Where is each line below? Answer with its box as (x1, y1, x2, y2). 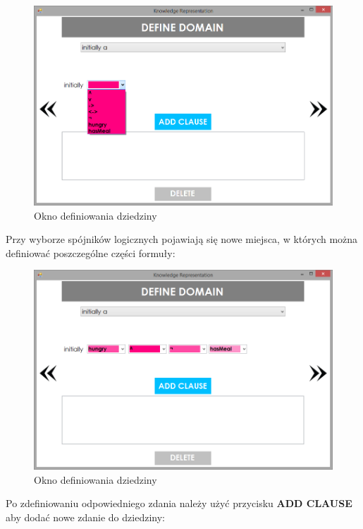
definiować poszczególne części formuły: (6, 245, 176, 260)
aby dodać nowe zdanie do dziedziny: (6, 509, 165, 524)
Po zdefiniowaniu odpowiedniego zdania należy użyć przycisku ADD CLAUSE (6, 496, 352, 511)
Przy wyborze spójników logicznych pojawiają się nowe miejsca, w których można (6, 232, 358, 246)
